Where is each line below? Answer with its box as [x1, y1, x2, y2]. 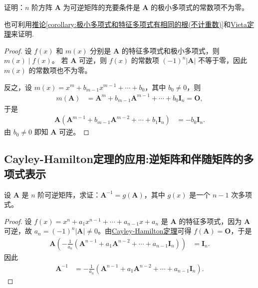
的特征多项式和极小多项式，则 [121, 45, 220, 55]
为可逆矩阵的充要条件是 [63, 2, 140, 12]
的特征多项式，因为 [179, 215, 242, 226]
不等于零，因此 [198, 55, 247, 65]
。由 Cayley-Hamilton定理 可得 [98, 225, 192, 236]
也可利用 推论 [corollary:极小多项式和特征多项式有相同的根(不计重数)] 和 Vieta [4, 18, 247, 29]
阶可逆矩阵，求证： [37, 189, 101, 199]
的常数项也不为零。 [28, 64, 92, 75]
